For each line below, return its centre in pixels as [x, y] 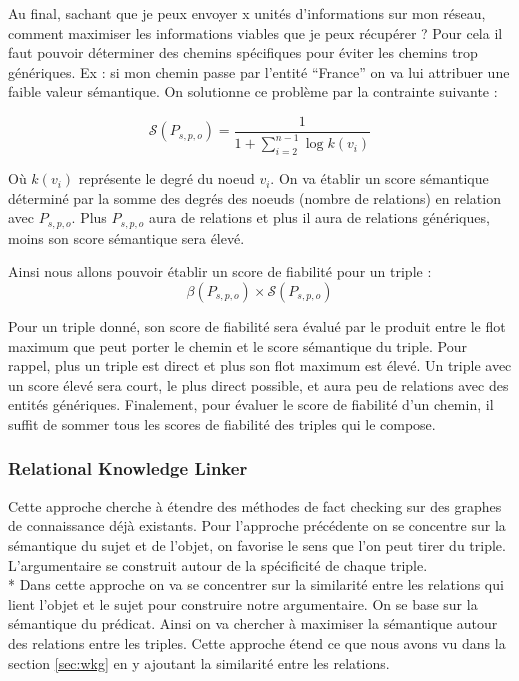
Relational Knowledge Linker [128, 468]
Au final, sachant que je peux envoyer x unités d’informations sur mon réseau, [247, 13]
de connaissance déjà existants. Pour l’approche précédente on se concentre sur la [257, 525]
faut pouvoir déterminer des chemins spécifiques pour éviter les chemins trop [243, 52]
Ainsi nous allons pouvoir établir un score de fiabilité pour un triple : [220, 271]
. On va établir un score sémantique [379, 178]
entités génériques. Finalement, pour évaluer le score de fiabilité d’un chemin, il [251, 404]
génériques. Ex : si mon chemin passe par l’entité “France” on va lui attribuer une [259, 71]
